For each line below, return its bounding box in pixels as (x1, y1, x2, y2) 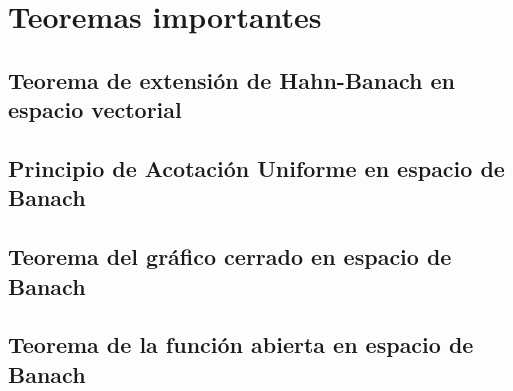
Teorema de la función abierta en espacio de (8, 329, 474, 360)
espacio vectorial (8, 94, 182, 125)
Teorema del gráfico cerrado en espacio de (8, 241, 452, 272)
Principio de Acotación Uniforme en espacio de (8, 152, 505, 183)
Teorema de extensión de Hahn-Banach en (8, 64, 455, 95)
